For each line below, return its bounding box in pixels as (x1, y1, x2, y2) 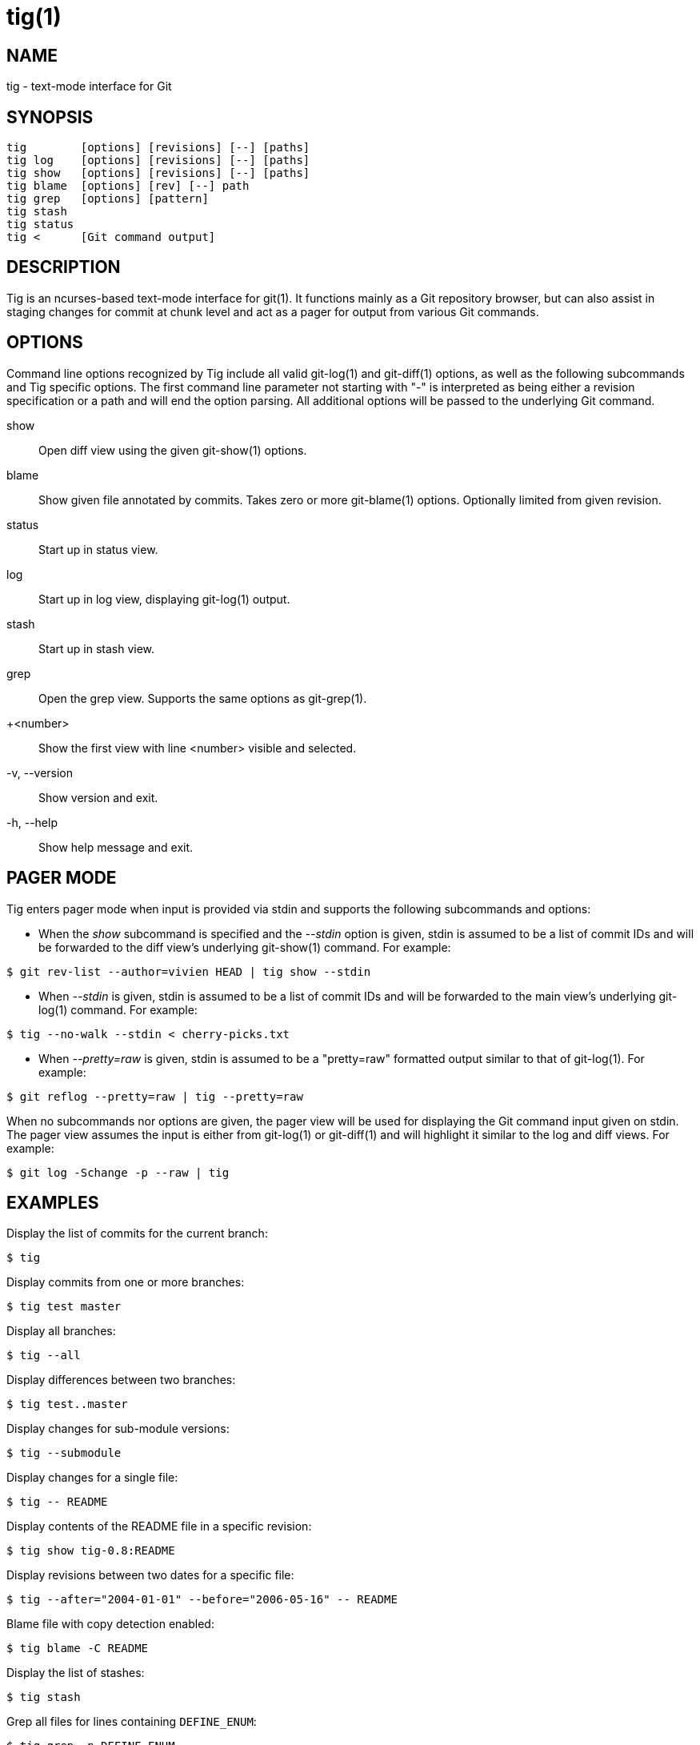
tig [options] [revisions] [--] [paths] (6, 141, 310, 154)
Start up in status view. (38, 542, 158, 556)
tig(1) (6, 3, 62, 30)
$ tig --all (6, 1349, 81, 1362)
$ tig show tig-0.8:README (6, 1544, 175, 1558)
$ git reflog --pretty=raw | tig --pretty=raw (6, 1089, 303, 1103)
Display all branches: (6, 1324, 116, 1338)
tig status (6, 218, 74, 231)
